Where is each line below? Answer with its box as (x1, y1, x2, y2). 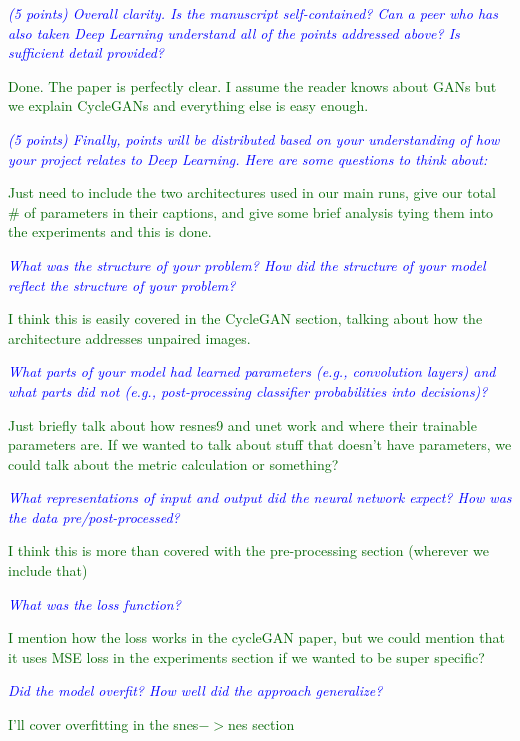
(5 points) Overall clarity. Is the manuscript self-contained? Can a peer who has (8, 3, 498, 23)
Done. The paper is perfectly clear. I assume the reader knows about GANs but (8, 75, 497, 96)
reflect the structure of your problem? (8, 274, 236, 295)
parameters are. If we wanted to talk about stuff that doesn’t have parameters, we (8, 434, 512, 455)
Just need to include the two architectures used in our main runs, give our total (8, 182, 496, 203)
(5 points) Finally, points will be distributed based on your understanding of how (8, 128, 500, 149)
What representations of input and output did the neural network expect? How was (8, 487, 512, 508)
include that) (8, 560, 88, 581)
